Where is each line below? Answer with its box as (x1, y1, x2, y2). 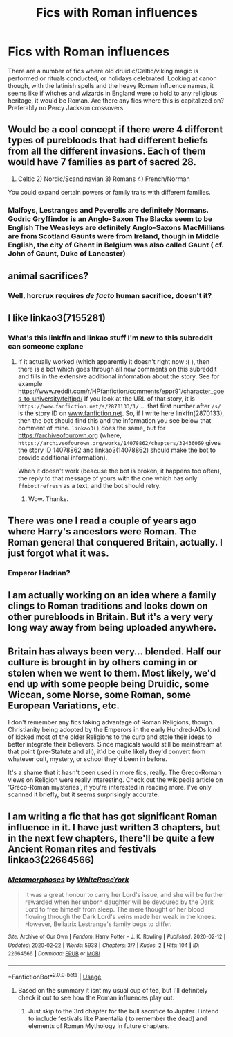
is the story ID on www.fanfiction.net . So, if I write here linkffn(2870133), (17, 409, 224, 417)
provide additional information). (17, 453, 108, 462)
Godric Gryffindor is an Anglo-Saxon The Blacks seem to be (8, 214, 213, 223)
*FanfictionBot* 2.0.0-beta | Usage (8, 971, 102, 981)
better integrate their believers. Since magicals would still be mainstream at (8, 740, 222, 749)
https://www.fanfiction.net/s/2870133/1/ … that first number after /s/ (17, 401, 221, 410)
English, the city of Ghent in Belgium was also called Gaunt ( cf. (8, 240, 224, 250)
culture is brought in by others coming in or (8, 656, 198, 668)
